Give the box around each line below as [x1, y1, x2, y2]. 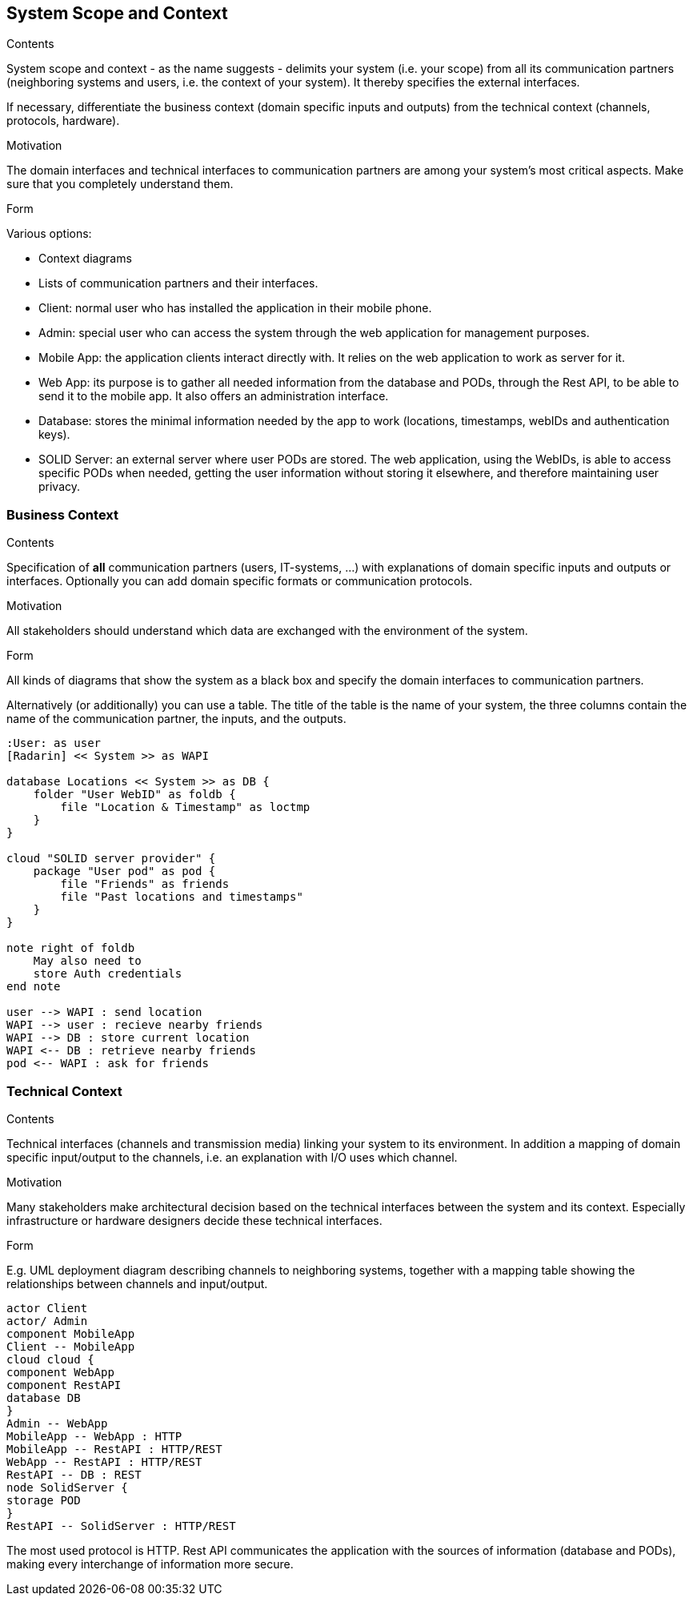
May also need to [33, 954, 142, 968]
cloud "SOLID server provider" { [6, 852, 216, 865]
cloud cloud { [6, 1352, 94, 1366]
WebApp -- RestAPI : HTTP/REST [6, 1455, 202, 1468]
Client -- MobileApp [6, 1339, 135, 1353]
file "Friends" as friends [60, 877, 230, 891]
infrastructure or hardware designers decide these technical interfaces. [6, 1213, 383, 1227]
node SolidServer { [6, 1480, 128, 1494]
